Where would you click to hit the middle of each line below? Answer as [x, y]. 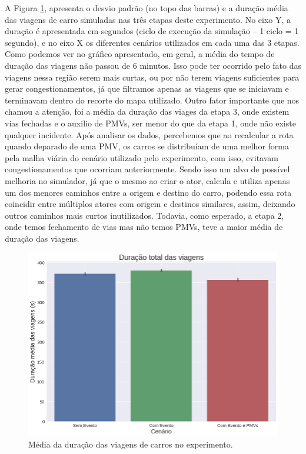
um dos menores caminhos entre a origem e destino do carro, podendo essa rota [148, 192]
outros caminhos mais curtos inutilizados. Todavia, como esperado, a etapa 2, [144, 215]
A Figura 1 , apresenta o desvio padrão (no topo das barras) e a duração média [147, 8]
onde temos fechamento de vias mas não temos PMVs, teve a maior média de [144, 227]
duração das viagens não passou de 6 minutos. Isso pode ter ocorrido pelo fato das [153, 65]
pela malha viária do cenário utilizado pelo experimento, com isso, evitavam [142, 157]
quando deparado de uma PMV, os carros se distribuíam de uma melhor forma [147, 146]
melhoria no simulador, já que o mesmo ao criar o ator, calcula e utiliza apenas [147, 180]
